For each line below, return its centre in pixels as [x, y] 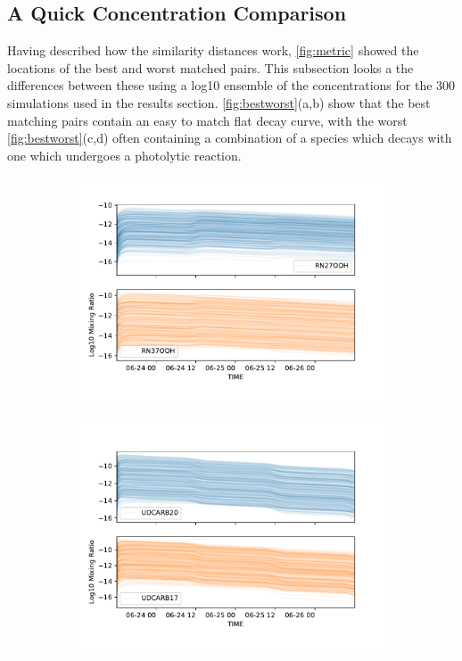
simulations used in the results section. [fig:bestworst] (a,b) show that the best [219, 102]
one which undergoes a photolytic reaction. [124, 155]
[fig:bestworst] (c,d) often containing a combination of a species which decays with [230, 138]
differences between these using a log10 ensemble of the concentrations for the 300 [231, 85]
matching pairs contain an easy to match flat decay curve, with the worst [207, 120]
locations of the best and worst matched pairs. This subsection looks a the [210, 67]
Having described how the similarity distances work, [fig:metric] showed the [213, 50]
